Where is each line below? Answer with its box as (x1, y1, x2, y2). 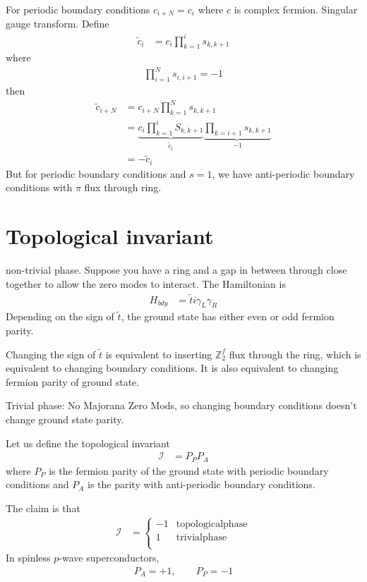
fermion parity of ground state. (6, 374, 140, 389)
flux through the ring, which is (229, 346, 361, 361)
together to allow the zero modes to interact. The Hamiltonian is (6, 276, 286, 291)
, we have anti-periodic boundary (212, 166, 355, 181)
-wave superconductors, (59, 550, 160, 565)
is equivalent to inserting (105, 346, 212, 361)
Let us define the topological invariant (6, 435, 170, 450)
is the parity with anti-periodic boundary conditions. (88, 477, 315, 492)
